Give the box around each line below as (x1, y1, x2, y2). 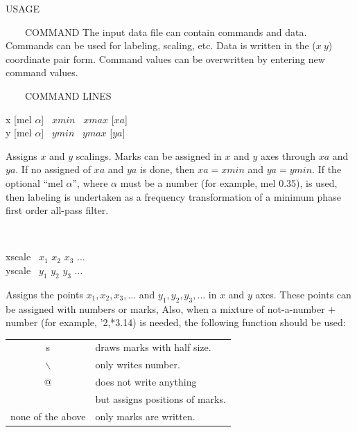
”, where (72, 175, 108, 190)
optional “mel (6, 175, 63, 190)
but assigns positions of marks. (95, 391, 226, 406)
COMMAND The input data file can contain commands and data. (24, 24, 307, 39)
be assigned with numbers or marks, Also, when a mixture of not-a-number (6, 301, 325, 316)
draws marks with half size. (95, 340, 211, 354)
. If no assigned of (15, 162, 91, 177)
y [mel (6, 125, 32, 140)
